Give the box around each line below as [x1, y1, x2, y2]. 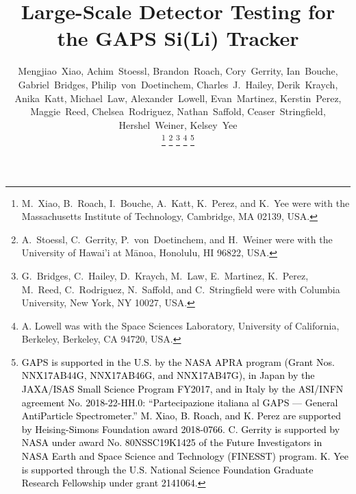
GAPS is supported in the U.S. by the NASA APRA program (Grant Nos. [21, 354, 335, 369]
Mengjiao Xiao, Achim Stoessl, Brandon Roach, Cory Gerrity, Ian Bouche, [18, 64, 338, 78]
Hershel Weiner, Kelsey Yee [118, 117, 238, 132]
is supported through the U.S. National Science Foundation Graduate [21, 462, 314, 476]
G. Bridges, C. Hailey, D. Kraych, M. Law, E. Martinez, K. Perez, [21, 268, 309, 282]
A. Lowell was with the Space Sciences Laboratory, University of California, [21, 318, 340, 332]
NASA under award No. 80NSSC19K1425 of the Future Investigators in [21, 435, 322, 449]
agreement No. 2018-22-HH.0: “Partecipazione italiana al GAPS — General [21, 395, 338, 409]
